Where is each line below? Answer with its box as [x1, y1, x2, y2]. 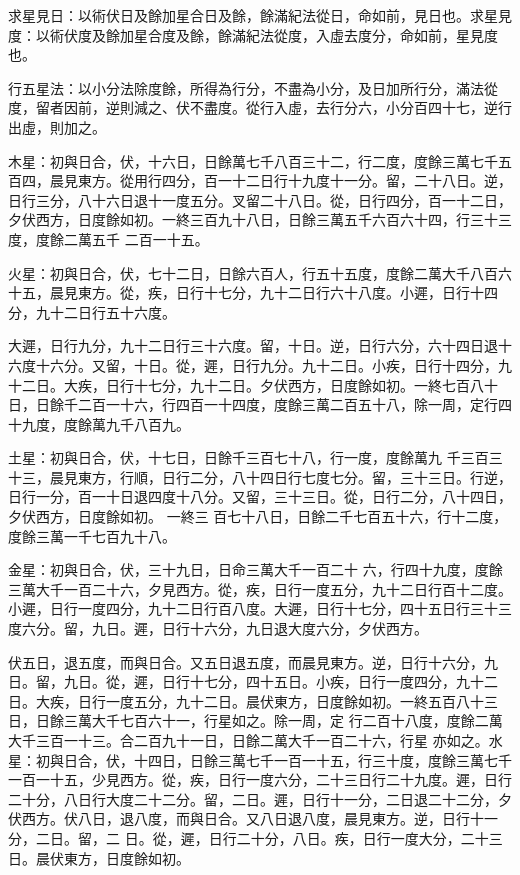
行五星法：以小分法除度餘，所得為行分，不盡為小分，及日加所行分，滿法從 [8, 77, 498, 98]
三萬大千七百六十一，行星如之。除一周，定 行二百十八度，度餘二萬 [63, 710, 503, 731]
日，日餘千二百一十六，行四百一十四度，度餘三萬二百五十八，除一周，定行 [8, 394, 498, 415]
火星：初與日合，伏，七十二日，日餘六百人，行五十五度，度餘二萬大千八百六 [8, 262, 512, 283]
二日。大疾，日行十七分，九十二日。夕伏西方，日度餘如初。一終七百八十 [21, 374, 498, 395]
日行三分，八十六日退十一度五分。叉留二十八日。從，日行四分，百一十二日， [8, 189, 512, 210]
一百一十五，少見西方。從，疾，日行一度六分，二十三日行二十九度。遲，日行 [8, 769, 512, 790]
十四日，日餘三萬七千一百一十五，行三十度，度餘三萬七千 [133, 749, 512, 770]
